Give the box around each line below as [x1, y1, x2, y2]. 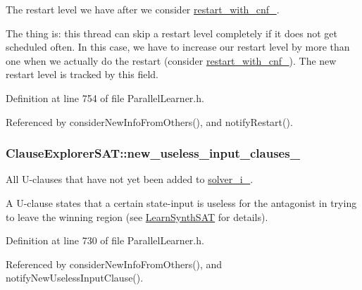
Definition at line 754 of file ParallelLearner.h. [6, 90, 204, 105]
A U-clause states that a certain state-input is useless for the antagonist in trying [6, 195, 357, 210]
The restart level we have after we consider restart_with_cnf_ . [6, 2, 280, 16]
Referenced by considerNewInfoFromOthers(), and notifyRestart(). [6, 114, 293, 129]
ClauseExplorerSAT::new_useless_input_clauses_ [6, 144, 300, 162]
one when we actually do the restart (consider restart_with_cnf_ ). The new [6, 53, 337, 68]
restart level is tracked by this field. [6, 67, 158, 82]
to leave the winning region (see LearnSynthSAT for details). [6, 209, 268, 224]
